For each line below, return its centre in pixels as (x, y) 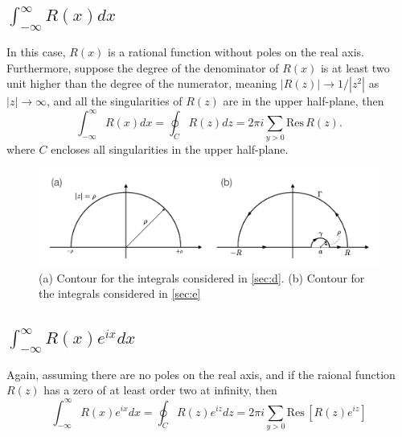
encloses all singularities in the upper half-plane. (170, 148)
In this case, (36, 52)
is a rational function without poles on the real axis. (236, 52)
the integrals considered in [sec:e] (120, 293)
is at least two (355, 67)
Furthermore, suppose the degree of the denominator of (143, 67)
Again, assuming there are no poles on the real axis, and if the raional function (201, 374)
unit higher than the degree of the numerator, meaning (142, 83)
